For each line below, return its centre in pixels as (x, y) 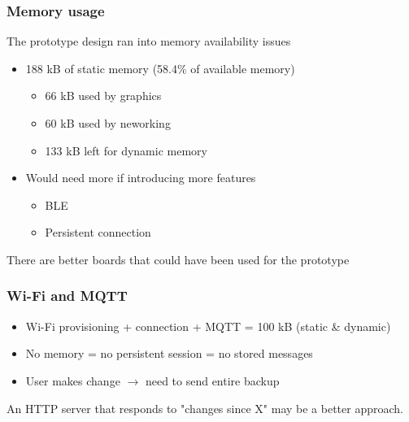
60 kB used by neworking (108, 123)
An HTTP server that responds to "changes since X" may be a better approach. (205, 408)
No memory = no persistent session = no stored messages (169, 353)
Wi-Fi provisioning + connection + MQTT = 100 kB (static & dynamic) (208, 326)
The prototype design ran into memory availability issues (149, 41)
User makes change (73, 380)
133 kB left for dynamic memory (126, 150)
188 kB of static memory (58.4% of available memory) (160, 68)
